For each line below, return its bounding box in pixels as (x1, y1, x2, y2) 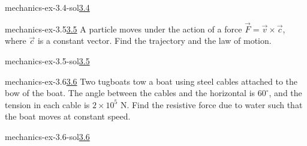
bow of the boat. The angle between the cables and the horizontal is (5, 87, 255, 99)
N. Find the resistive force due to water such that (120, 98, 303, 111)
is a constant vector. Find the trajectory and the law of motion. (37, 34, 272, 47)
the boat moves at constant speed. (5, 110, 131, 123)
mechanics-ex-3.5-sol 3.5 (5, 55, 90, 67)
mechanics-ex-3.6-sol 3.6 (5, 130, 90, 142)
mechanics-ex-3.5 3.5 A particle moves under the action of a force (5, 22, 242, 35)
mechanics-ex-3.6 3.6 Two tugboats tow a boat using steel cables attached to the (5, 75, 297, 87)
